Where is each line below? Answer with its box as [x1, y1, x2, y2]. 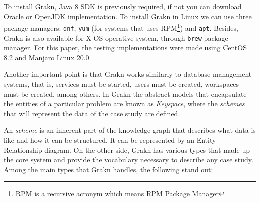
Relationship [4, 144, 42, 155]
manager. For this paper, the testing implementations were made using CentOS [4, 42, 247, 53]
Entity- [196, 134, 219, 145]
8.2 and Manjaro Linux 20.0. [4, 52, 91, 62]
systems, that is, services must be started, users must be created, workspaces [4, 78, 239, 89]
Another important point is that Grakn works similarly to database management [4, 69, 252, 79]
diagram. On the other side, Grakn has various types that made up [44, 144, 250, 155]
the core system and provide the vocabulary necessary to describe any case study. [4, 154, 253, 165]
